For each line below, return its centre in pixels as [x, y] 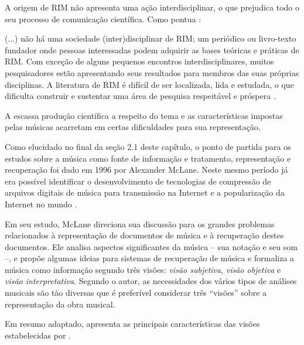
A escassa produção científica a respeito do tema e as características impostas [144, 115]
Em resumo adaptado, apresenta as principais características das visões [132, 324]
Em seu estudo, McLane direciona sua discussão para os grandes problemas [140, 223]
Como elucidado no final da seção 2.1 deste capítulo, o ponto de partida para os [148, 146]
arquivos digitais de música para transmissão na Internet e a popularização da [145, 192]
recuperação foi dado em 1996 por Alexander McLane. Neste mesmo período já [146, 170]
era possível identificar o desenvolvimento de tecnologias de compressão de [138, 181]
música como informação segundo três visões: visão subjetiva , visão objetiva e [143, 269]
